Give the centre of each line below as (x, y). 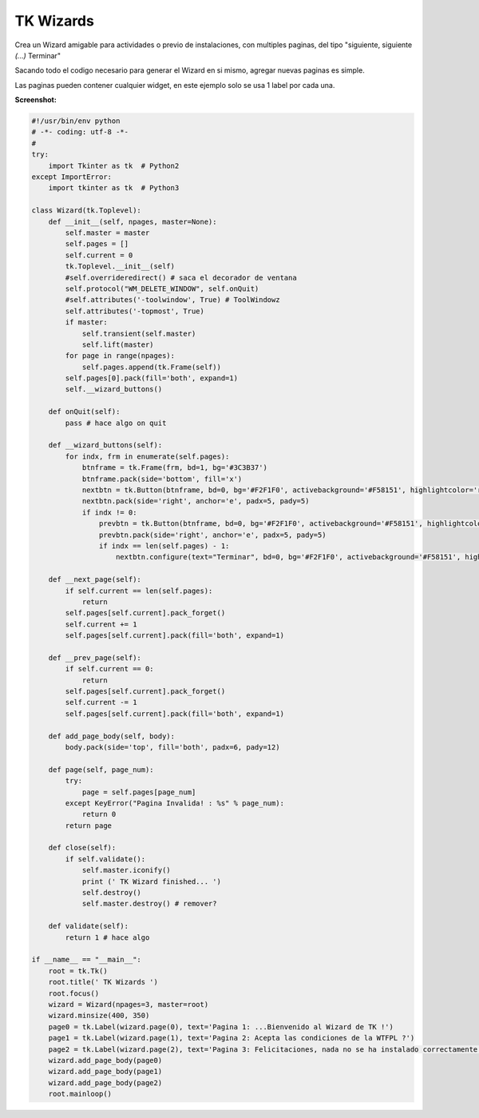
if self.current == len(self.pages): (139, 591)
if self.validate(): (105, 859)
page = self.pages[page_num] (139, 792)
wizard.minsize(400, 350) (99, 1016)
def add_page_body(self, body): (112, 736)
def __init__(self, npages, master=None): (133, 221)
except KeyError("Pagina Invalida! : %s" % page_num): (175, 803)
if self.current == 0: (110, 669)
